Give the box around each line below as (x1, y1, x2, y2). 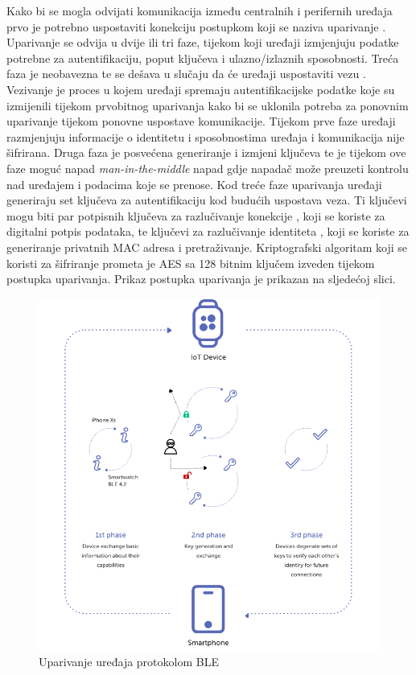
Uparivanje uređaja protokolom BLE (39, 653, 219, 670)
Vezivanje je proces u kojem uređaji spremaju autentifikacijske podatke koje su (6, 80, 395, 97)
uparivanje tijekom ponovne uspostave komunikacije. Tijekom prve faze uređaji (6, 113, 396, 130)
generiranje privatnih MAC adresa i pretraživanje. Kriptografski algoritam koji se (6, 238, 408, 255)
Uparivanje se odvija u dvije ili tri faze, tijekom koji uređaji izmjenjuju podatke (6, 34, 399, 51)
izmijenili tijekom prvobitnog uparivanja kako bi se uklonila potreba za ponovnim (6, 97, 409, 113)
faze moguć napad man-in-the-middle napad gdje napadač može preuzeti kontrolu (6, 159, 409, 176)
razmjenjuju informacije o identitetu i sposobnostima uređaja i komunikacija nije (6, 128, 405, 145)
